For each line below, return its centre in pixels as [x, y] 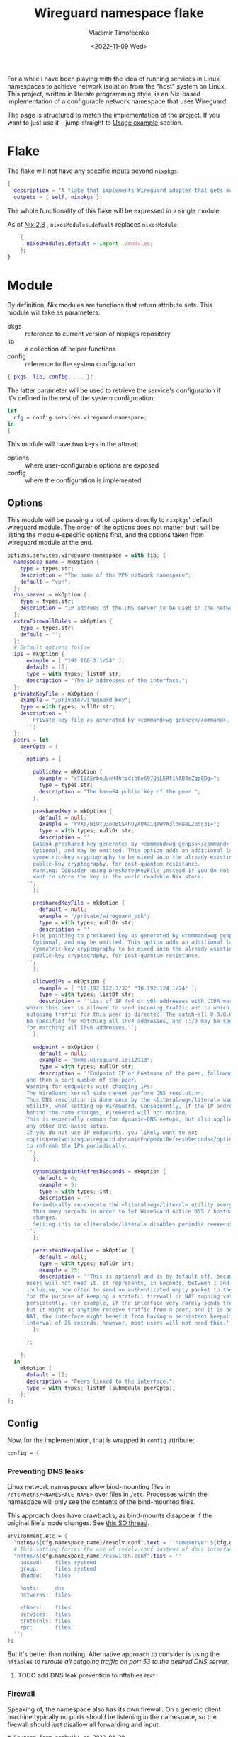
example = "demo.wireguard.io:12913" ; [96, 1060]
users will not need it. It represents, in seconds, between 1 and [128, 1284]
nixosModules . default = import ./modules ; [90, 244]
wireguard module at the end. [50, 543]
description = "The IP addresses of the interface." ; [107, 680]
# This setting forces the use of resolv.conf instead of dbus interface [125, 1549]
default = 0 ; [58, 1178]
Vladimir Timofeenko [119, 33]
